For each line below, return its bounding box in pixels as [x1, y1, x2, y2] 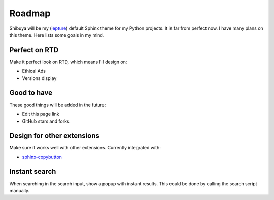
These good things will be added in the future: [9, 102, 106, 108]
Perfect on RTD [9, 46, 59, 54]
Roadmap [9, 8, 51, 19]
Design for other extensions [9, 132, 100, 140]
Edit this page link [22, 111, 59, 117]
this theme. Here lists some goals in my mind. [9, 32, 105, 38]
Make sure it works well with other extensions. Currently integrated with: [9, 145, 161, 151]
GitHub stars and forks [22, 118, 70, 124]
